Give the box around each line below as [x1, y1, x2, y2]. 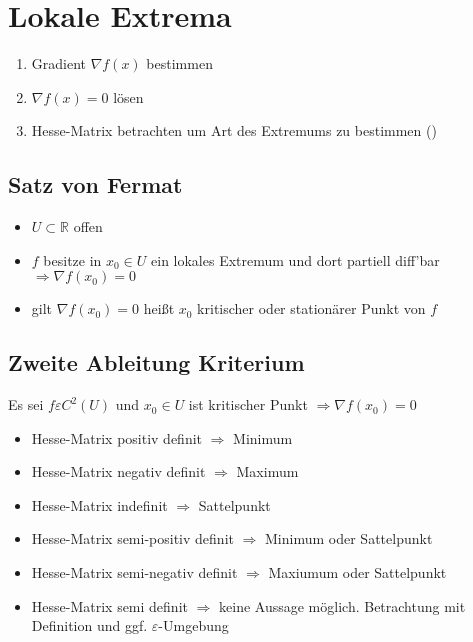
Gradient [31, 53, 87, 74]
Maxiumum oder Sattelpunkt [268, 562, 447, 583]
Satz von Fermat [8, 169, 183, 200]
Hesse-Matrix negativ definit [31, 461, 206, 482]
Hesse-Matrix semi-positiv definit [31, 528, 234, 549]
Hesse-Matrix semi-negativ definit [31, 562, 238, 583]
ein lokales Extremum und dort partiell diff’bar [151, 249, 440, 270]
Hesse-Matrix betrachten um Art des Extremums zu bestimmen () [31, 120, 437, 141]
